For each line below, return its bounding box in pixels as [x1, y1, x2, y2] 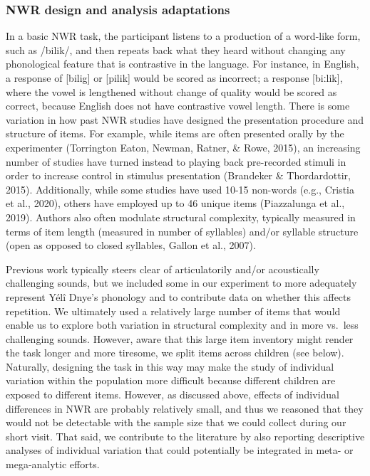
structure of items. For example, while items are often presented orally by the [6, 126, 344, 141]
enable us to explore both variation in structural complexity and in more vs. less [6, 317, 359, 332]
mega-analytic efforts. [6, 457, 100, 472]
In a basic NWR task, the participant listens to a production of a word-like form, [6, 28, 361, 43]
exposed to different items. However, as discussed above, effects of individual [6, 387, 340, 402]
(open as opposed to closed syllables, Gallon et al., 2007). [6, 238, 256, 253]
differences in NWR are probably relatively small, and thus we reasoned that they [6, 401, 364, 416]
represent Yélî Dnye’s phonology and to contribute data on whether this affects [6, 289, 351, 304]
